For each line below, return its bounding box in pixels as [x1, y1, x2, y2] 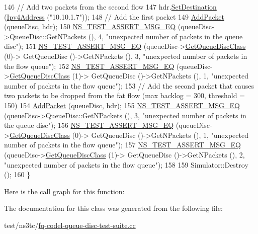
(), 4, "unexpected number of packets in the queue [88, 31, 243, 41]
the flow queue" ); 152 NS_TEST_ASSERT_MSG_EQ [4, 60, 175, 71]
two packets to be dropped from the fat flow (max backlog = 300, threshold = [4, 90, 245, 101]
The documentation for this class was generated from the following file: [4, 203, 223, 213]
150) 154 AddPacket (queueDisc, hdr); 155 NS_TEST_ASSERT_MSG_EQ [4, 100, 240, 110]
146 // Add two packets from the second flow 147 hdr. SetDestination [4, 2, 217, 12]
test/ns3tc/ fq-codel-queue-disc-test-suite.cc [4, 219, 136, 230]
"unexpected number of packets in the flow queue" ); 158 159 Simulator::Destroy [4, 159, 248, 170]
